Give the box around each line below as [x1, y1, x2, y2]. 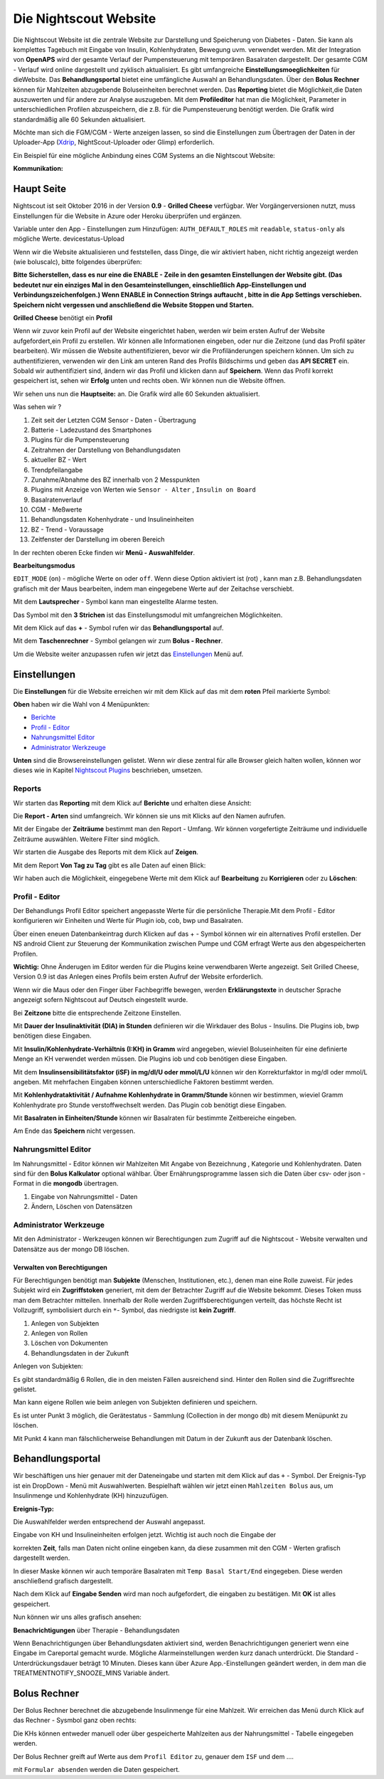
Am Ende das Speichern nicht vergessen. [13, 1126, 136, 1135]
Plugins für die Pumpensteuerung [31, 435, 129, 444]
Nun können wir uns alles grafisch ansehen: [13, 1612, 142, 1622]
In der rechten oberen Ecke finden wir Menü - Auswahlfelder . [13, 548, 196, 556]
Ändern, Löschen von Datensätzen [31, 1203, 133, 1211]
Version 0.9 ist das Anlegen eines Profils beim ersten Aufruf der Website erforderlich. [13, 972, 263, 981]
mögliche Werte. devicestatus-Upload [13, 235, 124, 243]
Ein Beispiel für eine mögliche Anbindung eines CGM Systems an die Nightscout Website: [13, 151, 275, 159]
